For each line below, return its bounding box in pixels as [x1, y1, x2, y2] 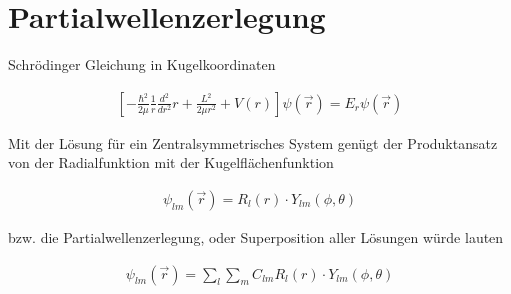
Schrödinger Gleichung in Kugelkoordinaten [8, 54, 276, 75]
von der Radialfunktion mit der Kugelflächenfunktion [8, 152, 334, 173]
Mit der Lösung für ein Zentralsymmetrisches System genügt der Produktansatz [8, 132, 498, 153]
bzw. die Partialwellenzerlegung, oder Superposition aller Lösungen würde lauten [8, 226, 504, 247]
